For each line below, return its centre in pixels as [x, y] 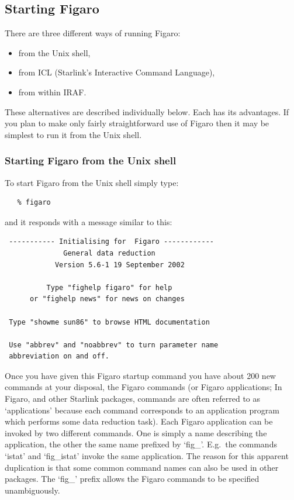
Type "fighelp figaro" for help [109, 287]
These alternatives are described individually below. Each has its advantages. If [147, 111]
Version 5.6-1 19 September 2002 [120, 265]
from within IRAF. [52, 92]
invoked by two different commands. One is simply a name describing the [136, 432]
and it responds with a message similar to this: [89, 221]
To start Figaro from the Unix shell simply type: [92, 182]
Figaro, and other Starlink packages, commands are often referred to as [133, 399]
